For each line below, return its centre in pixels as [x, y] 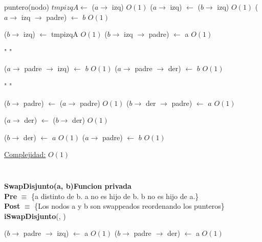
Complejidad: [25, 154]
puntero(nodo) [27, 7]
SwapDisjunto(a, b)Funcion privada [68, 185]
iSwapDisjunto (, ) [35, 216]
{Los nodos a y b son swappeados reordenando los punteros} [129, 206]
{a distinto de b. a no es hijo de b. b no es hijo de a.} [115, 196]
